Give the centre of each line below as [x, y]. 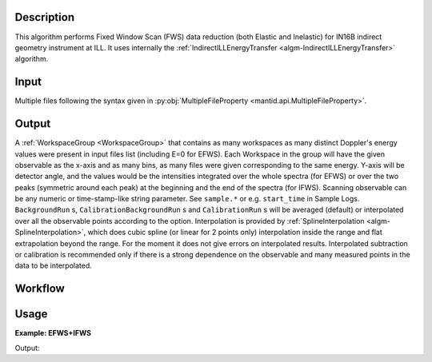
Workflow [40, 289]
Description [45, 17]
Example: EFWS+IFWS [53, 333]
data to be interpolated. [53, 266]
